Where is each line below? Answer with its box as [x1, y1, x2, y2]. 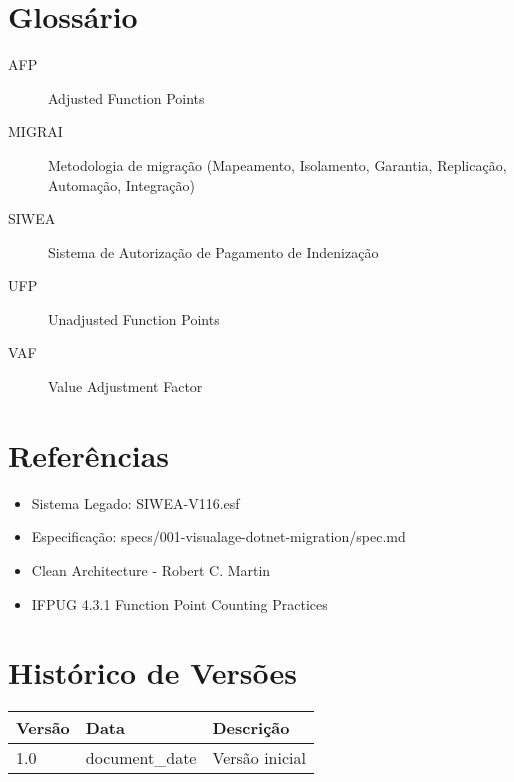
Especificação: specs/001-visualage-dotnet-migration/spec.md [31, 526, 406, 547]
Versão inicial [212, 746, 306, 770]
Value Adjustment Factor [48, 376, 203, 397]
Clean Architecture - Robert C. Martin [31, 559, 271, 580]
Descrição [212, 716, 290, 740]
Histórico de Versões [8, 652, 298, 693]
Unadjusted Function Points [48, 308, 220, 329]
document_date [85, 746, 197, 770]
